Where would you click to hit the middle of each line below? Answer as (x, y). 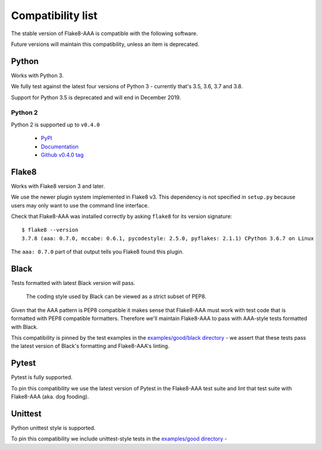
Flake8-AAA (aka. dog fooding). (50, 397)
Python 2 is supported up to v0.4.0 (55, 125)
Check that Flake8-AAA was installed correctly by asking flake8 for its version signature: (122, 216)
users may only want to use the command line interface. (80, 205)
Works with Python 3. (37, 75)
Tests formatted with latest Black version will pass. (73, 283)
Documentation (60, 147)
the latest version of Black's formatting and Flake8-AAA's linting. (90, 346)
